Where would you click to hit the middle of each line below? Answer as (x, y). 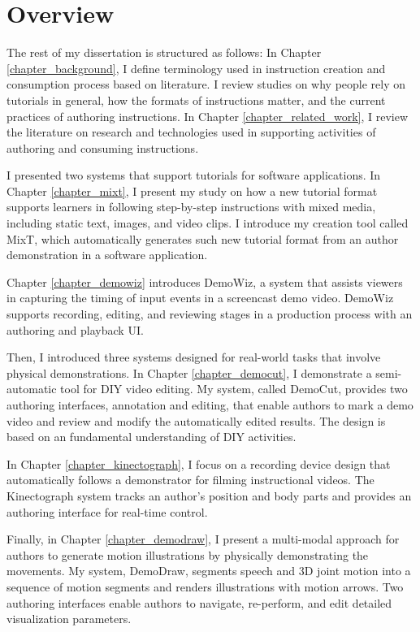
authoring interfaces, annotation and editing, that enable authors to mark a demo (210, 405)
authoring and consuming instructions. (103, 147)
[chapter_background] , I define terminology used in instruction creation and (196, 68)
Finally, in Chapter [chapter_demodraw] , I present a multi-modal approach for (203, 539)
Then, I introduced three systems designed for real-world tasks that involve (194, 357)
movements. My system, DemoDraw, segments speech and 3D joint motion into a (209, 571)
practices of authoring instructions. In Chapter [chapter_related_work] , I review (208, 116)
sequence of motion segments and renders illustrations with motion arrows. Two (205, 586)
